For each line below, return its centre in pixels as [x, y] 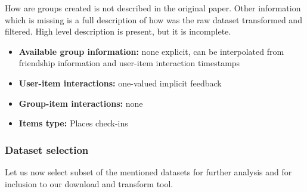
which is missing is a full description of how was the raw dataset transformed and [153, 19]
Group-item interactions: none [81, 103]
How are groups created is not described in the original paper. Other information [153, 8]
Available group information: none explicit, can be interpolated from [151, 51]
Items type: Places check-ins [73, 123]
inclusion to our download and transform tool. [89, 183]
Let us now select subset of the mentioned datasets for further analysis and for [148, 171]
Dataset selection [47, 149]
